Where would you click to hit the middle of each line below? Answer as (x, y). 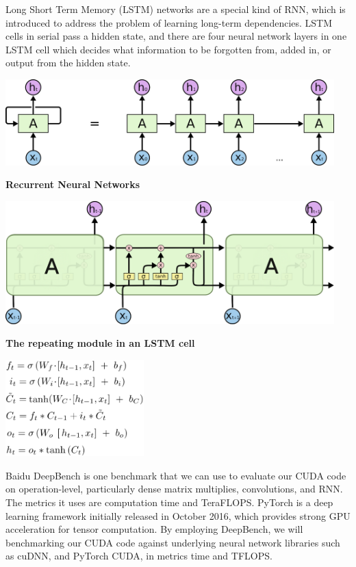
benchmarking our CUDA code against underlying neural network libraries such (173, 542)
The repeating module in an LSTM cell (100, 343)
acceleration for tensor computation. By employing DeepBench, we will (154, 529)
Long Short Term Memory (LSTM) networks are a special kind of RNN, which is (176, 9)
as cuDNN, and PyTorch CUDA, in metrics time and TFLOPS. (139, 556)
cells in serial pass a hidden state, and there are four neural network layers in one (176, 36)
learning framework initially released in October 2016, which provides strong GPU (178, 515)
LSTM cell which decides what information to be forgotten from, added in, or (168, 49)
